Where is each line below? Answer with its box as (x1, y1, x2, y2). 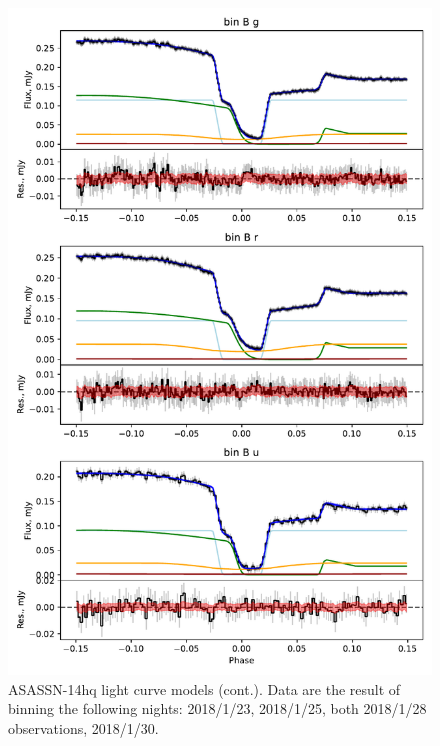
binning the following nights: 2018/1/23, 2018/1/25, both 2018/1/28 (8, 698, 427, 719)
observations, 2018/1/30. (8, 717, 159, 738)
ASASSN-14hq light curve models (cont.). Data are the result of (8, 678, 401, 699)
